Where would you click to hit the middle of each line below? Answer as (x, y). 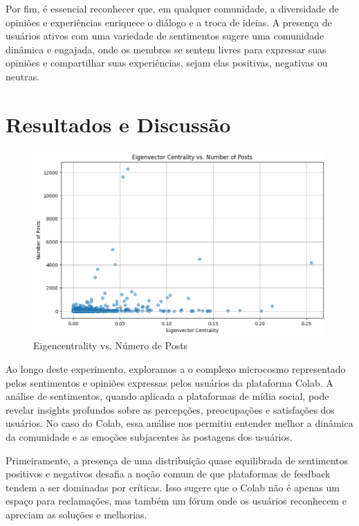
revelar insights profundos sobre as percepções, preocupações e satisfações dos (170, 409)
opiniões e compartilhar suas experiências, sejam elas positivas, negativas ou (167, 63)
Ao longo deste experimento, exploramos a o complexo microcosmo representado (176, 369)
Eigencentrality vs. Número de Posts (111, 345)
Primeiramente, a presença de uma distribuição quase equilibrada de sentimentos (177, 460)
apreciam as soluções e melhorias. (76, 514)
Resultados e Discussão (118, 124)
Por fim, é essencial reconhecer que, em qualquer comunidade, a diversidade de (172, 8)
